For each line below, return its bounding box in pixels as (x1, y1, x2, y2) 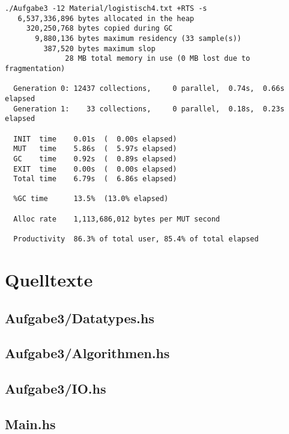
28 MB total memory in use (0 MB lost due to (65, 54, 251, 63)
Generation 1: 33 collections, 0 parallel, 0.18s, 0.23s (13, 104, 285, 113)
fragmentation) (5, 64, 65, 73)
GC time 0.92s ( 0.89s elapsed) (13, 154, 177, 163)
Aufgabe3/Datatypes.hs (5, 308, 154, 327)
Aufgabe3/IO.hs (5, 379, 106, 398)
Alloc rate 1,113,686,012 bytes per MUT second (13, 214, 220, 223)
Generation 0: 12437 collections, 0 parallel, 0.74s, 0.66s (13, 84, 285, 93)
